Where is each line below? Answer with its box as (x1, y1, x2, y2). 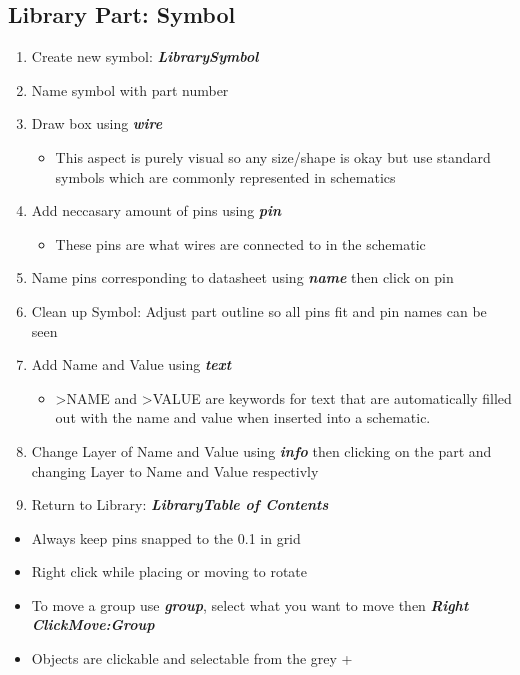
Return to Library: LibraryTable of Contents (31, 494, 329, 515)
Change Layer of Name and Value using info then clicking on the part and (31, 440, 492, 461)
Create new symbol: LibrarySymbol (31, 46, 259, 67)
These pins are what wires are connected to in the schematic (55, 233, 426, 254)
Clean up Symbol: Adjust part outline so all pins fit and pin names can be (31, 300, 487, 321)
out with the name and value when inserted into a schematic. (55, 407, 431, 428)
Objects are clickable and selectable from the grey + (31, 648, 353, 669)
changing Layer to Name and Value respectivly (31, 460, 319, 481)
